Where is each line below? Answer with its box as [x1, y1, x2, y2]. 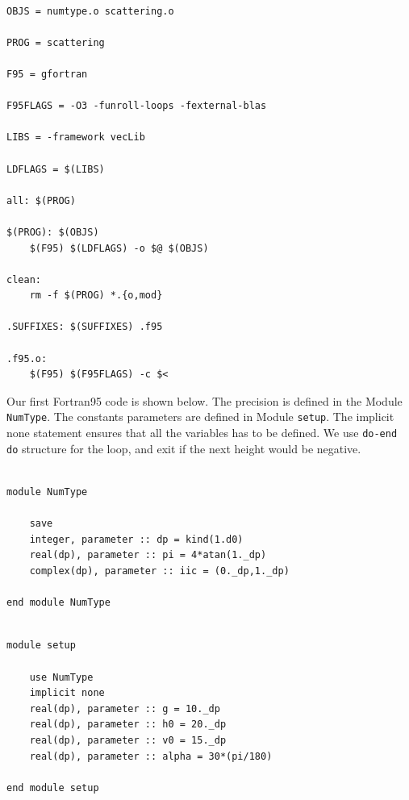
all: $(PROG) [6, 194, 76, 206]
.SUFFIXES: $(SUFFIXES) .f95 [6, 321, 163, 333]
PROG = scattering [6, 36, 105, 48]
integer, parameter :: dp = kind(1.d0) [29, 533, 244, 545]
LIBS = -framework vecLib [6, 131, 145, 144]
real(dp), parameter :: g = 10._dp [29, 702, 220, 715]
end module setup [6, 781, 99, 794]
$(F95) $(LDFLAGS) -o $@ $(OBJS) [29, 242, 209, 254]
